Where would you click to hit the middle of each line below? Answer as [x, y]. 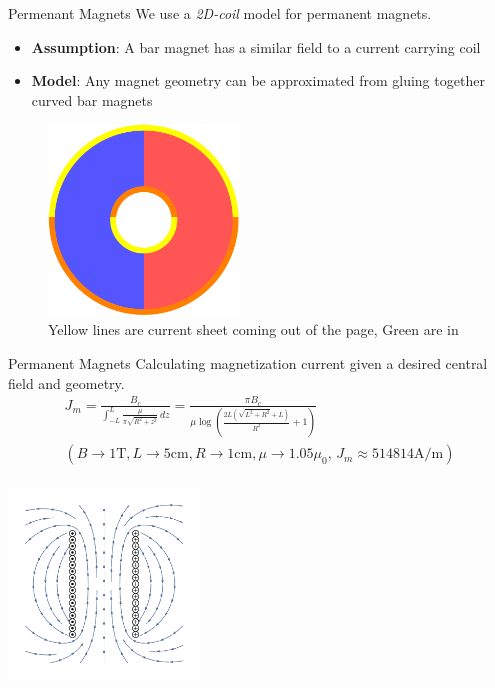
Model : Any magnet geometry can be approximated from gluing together [258, 80]
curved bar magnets [92, 99]
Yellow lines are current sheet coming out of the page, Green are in [253, 329]
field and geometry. [66, 382]
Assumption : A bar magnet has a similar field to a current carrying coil [256, 46]
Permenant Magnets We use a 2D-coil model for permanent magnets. [220, 13]
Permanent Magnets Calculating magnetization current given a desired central [248, 363]
